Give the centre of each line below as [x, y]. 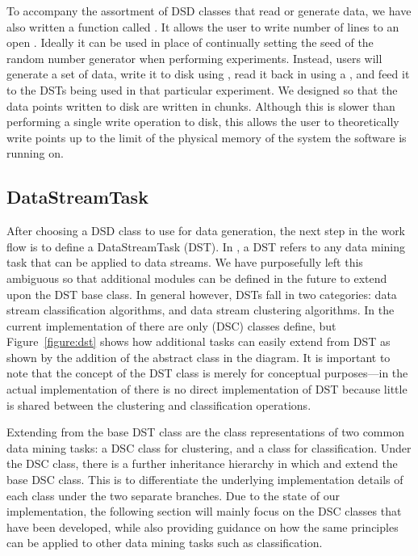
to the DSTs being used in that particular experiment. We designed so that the [202, 89]
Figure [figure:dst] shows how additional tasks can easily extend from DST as [199, 341]
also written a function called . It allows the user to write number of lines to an [203, 26]
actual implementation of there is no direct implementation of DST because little [207, 389]
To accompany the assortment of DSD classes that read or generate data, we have [209, 11]
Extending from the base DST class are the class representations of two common [205, 432]
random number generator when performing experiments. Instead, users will [194, 58]
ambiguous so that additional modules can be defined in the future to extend [197, 278]
